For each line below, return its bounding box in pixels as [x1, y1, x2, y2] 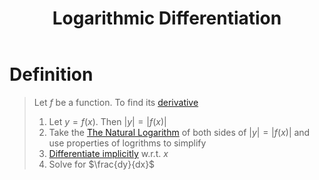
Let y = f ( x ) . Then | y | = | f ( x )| [48, 115, 167, 127]
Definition [9, 63, 94, 86]
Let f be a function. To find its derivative [33, 96, 199, 108]
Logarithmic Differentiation [52, 7, 282, 30]
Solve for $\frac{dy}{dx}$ [48, 158, 156, 170]
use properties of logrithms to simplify [48, 137, 207, 149]
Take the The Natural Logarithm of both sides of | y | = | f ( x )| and [48, 126, 311, 138]
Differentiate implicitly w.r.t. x [48, 147, 169, 159]
